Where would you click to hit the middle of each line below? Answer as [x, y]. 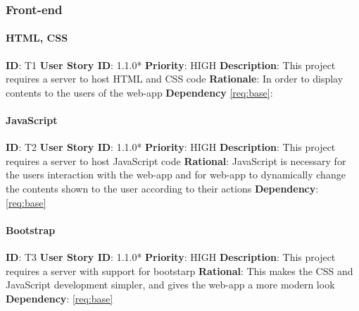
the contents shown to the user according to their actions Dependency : [162, 188]
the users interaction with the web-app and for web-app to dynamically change [176, 175]
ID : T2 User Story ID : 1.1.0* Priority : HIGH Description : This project [171, 147]
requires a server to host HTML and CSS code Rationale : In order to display [175, 79]
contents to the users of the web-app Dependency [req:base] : [139, 92]
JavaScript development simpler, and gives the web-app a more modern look [170, 285]
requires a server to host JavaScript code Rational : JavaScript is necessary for [176, 160]
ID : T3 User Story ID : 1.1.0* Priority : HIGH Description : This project [171, 256]
